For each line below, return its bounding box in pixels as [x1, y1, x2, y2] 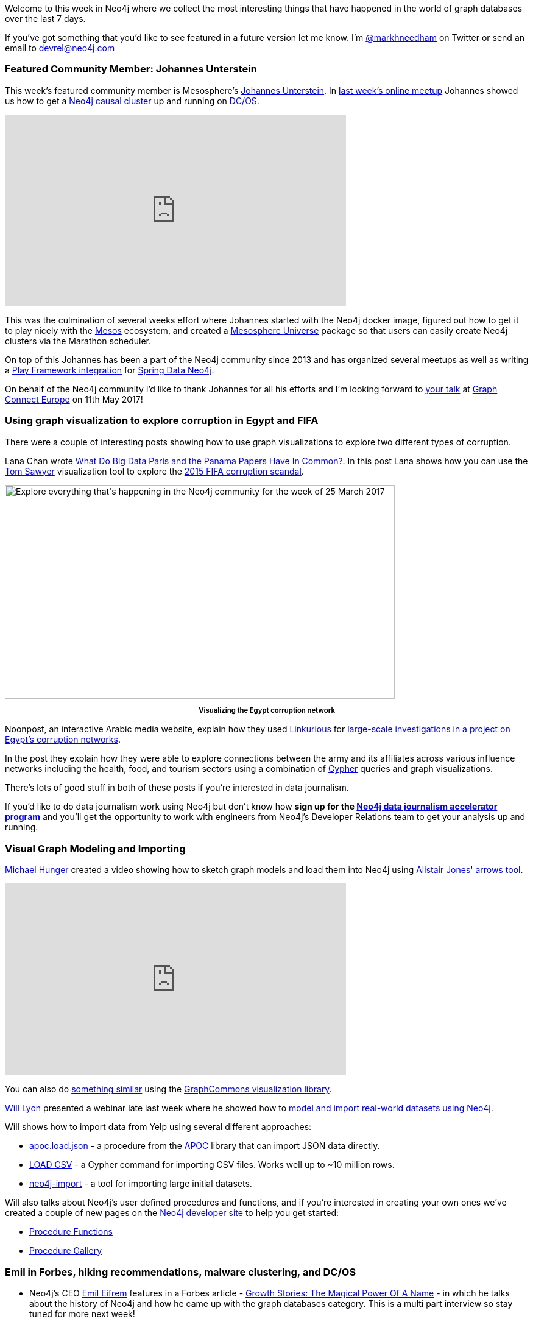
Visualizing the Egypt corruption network [199, 705, 335, 715]
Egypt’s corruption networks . [5, 734, 121, 745]
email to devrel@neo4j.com [5, 43, 115, 53]
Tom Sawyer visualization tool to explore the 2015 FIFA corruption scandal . [5, 465, 304, 476]
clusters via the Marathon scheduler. [5, 335, 152, 346]
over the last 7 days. [5, 13, 86, 24]
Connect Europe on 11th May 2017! [5, 394, 143, 405]
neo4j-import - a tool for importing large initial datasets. [29, 1178, 252, 1189]
